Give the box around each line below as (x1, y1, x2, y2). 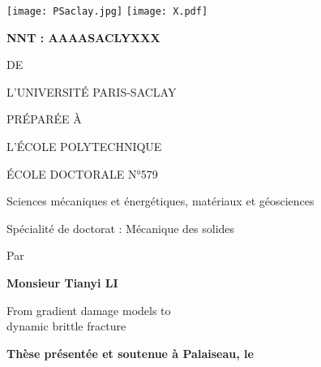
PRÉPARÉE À (6, 110, 82, 127)
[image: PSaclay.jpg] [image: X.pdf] (6, 6, 208, 17)
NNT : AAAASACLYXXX (6, 28, 160, 45)
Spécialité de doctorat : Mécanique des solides (6, 219, 235, 236)
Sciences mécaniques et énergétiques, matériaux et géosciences (6, 192, 315, 209)
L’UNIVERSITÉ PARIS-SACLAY (6, 83, 177, 100)
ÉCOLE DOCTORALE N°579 (6, 165, 158, 182)
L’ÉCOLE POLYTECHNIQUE (6, 138, 162, 155)
